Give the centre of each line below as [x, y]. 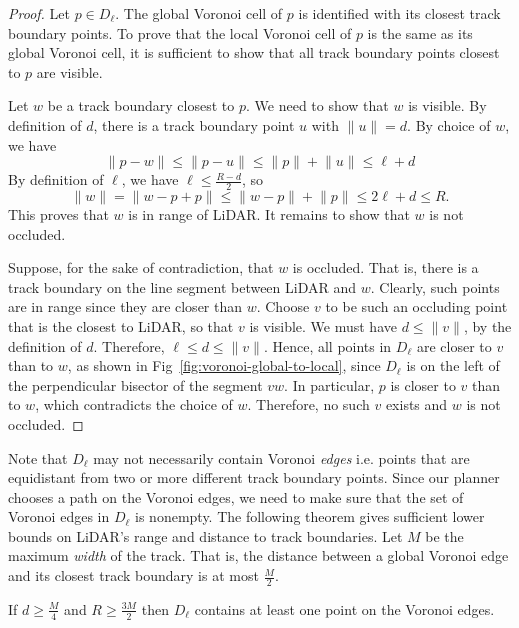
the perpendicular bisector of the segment [135, 384]
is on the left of [453, 365]
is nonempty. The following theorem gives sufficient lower [310, 516]
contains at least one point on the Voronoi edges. [344, 608]
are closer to [454, 345]
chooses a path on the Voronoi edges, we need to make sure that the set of [236, 496]
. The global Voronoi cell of [199, 13]
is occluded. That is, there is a [385, 267]
